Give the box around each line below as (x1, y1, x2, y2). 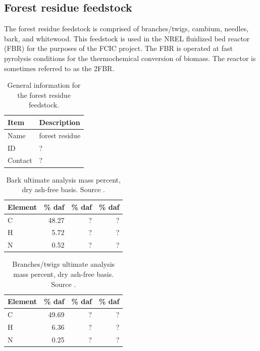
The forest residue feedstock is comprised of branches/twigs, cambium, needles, (4, 23, 249, 34)
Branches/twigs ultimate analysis (12, 259, 115, 269)
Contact (8, 155, 32, 165)
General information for (7, 80, 81, 90)
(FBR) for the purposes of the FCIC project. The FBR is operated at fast (4, 43, 233, 53)
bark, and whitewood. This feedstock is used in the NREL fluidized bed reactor (4, 33, 250, 43)
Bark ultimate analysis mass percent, (6, 174, 121, 185)
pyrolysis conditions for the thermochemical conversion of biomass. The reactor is (4, 52, 256, 63)
